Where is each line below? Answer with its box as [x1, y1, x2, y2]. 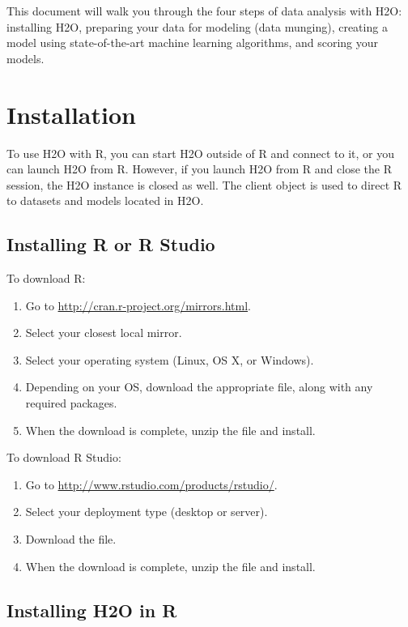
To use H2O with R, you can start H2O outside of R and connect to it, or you [6, 144, 395, 161]
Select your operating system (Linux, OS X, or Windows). [25, 351, 314, 368]
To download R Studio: [6, 449, 121, 466]
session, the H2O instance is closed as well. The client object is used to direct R [6, 176, 402, 193]
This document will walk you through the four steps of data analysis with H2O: [6, 2, 402, 19]
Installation [6, 97, 136, 130]
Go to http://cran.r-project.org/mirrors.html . [25, 296, 251, 313]
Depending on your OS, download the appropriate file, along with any [25, 378, 373, 395]
